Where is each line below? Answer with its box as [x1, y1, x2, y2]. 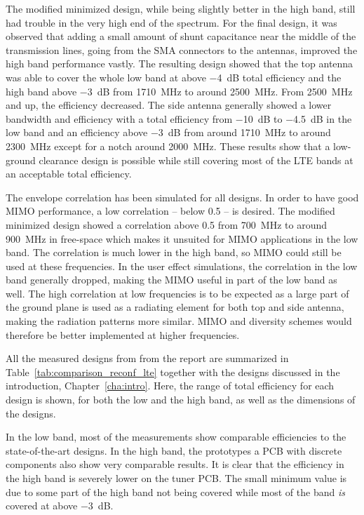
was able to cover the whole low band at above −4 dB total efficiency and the [6, 69, 342, 84]
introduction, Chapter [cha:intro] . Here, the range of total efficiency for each [6, 378, 335, 393]
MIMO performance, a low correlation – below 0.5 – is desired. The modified [6, 203, 335, 218]
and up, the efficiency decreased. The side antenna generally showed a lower [6, 98, 332, 112]
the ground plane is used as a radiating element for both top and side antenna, [6, 300, 344, 314]
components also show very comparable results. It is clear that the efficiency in [6, 457, 344, 471]
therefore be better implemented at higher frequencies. [6, 327, 240, 342]
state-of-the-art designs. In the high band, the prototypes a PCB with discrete [6, 443, 342, 457]
